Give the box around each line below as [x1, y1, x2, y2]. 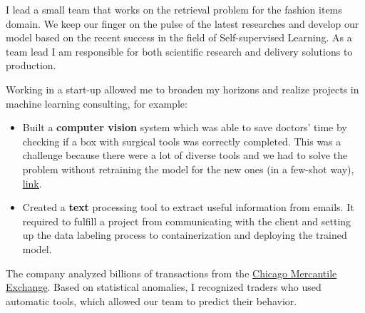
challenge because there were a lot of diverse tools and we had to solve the [22, 148, 348, 163]
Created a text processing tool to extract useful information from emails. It [22, 200, 354, 215]
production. [6, 58, 56, 73]
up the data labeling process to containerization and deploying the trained [22, 227, 347, 242]
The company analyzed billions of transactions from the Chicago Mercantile [6, 265, 337, 280]
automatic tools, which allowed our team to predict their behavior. [6, 293, 297, 308]
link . [22, 175, 42, 190]
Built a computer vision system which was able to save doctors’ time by [22, 120, 347, 135]
